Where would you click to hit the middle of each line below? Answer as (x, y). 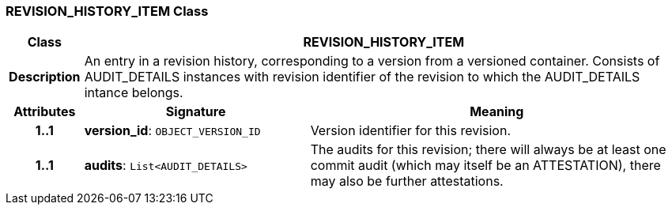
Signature (196, 112)
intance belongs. (134, 93)
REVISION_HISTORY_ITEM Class (107, 11)
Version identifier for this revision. (410, 131)
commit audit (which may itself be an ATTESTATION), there (485, 166)
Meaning (497, 112)
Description (45, 77)
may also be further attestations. (407, 181)
